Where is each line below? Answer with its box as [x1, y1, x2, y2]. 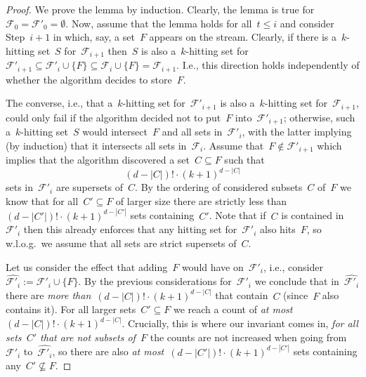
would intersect [82, 124, 148, 139]
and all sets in [162, 124, 223, 139]
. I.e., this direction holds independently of [176, 58, 360, 72]
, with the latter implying [242, 124, 352, 139]
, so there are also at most [52, 344, 164, 359]
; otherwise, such [283, 110, 355, 124]
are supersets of [55, 180, 124, 194]
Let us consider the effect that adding [6, 259, 168, 274]
